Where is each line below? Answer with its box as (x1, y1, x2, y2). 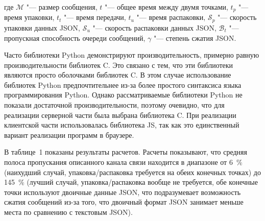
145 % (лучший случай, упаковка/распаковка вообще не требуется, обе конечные (4, 177, 258, 187)
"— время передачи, (64, 12, 126, 22)
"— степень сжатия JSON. (153, 32, 236, 43)
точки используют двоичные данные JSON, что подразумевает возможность (4, 186, 241, 197)
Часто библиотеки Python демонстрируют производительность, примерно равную (4, 50, 259, 60)
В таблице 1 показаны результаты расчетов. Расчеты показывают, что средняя (4, 146, 247, 157)
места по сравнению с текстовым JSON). (4, 207, 133, 217)
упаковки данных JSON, (4, 22, 81, 33)
